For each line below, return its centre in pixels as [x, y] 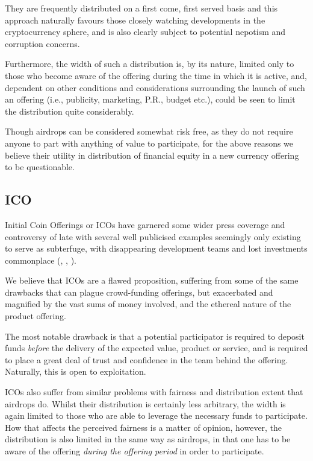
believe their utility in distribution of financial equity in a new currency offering [152, 155]
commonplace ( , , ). [41, 260]
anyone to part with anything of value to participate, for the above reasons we [149, 143]
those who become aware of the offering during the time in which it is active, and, [156, 75]
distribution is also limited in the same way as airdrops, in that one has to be [148, 439]
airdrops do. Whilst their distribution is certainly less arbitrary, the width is [145, 403]
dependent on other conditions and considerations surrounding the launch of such [155, 87]
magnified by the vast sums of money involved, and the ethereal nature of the [148, 304]
